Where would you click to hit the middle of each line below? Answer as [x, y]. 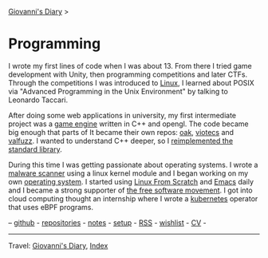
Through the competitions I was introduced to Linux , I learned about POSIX [132, 82]
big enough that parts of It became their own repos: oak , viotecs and [121, 132]
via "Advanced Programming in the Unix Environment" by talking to [118, 91]
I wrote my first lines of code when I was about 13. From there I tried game [130, 65]
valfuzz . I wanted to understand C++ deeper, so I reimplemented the [121, 141]
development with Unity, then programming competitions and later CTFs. [128, 74]
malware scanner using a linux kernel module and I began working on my [128, 173]
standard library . [35, 149]
